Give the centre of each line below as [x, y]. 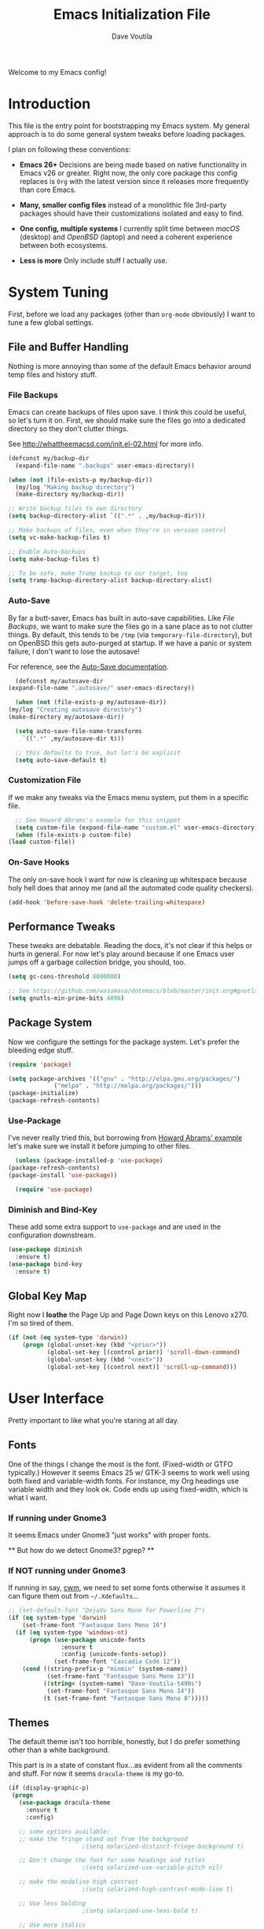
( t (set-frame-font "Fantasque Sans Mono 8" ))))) [126, 1698]
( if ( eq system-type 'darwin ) [58, 1618]
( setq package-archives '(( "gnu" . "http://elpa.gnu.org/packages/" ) [125, 1079]
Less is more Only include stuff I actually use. [93, 260]
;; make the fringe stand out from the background [103, 1839]
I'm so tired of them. [41, 1323]
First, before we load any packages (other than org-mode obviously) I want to [132, 314]
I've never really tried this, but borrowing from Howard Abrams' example [125, 1138]
